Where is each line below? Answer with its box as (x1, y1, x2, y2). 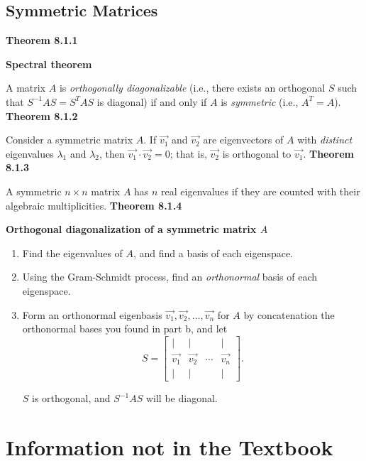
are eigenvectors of (203, 132, 284, 147)
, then (99, 146, 125, 161)
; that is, (170, 146, 207, 161)
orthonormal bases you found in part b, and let (22, 321, 228, 336)
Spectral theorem (6, 56, 92, 71)
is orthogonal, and (32, 391, 111, 406)
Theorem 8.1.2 (6, 108, 78, 123)
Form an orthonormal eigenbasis (22, 307, 162, 322)
